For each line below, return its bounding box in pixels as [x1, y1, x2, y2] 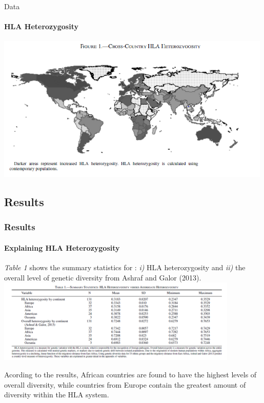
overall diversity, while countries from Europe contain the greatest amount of [4, 379, 246, 390]
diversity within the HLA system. [4, 389, 109, 400]
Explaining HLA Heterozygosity [4, 242, 120, 253]
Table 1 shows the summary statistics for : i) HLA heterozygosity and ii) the [4, 261, 246, 272]
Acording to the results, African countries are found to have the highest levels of [4, 369, 257, 379]
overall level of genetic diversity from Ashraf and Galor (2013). [4, 272, 201, 283]
